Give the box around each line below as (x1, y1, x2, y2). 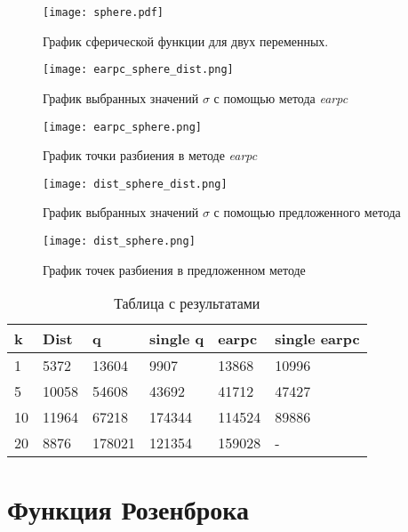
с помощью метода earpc (213, 88, 348, 107)
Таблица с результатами (114, 293, 260, 314)
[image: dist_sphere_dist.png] (43, 177, 228, 190)
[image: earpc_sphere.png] (43, 120, 202, 133)
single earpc (275, 328, 360, 350)
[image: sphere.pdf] (43, 6, 164, 19)
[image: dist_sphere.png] (43, 235, 196, 247)
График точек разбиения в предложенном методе (43, 260, 306, 278)
